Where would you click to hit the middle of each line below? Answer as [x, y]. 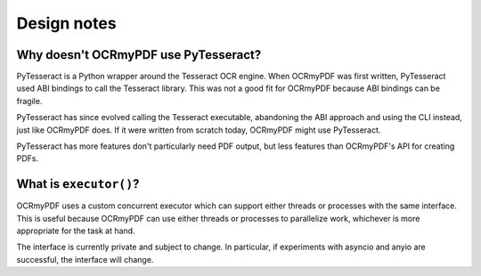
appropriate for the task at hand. [76, 231]
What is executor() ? [78, 184]
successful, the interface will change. [85, 259]
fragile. [29, 101]
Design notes [66, 23]
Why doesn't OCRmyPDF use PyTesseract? [139, 55]
